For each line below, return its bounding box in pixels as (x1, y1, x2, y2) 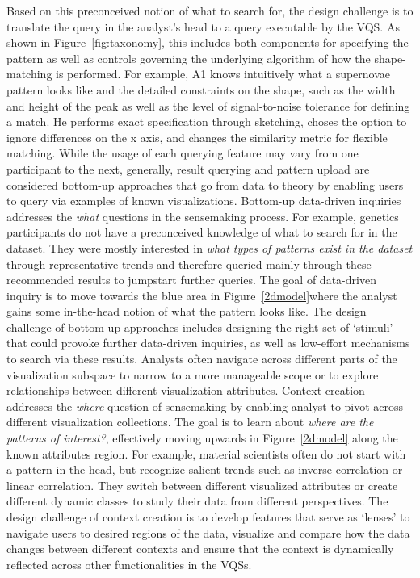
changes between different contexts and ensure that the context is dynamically (6, 540, 394, 557)
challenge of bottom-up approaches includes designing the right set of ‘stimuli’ (6, 318, 393, 335)
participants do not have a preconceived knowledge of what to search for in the (6, 224, 397, 241)
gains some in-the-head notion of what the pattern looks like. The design (6, 303, 367, 320)
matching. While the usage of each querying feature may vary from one (6, 144, 359, 161)
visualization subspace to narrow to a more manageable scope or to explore (6, 366, 379, 383)
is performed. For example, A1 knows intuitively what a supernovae (56, 65, 391, 82)
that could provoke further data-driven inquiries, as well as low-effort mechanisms (6, 334, 410, 351)
